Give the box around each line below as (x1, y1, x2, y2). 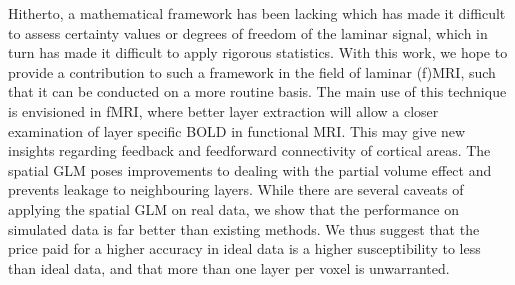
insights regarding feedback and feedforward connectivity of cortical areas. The (8, 140, 491, 161)
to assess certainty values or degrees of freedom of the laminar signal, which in (8, 22, 488, 43)
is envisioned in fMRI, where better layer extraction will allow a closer (8, 100, 439, 121)
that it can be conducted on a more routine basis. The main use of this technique (8, 81, 507, 102)
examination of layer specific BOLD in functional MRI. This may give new (8, 120, 466, 141)
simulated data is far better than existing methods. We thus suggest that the (8, 218, 480, 239)
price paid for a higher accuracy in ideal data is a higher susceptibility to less (8, 238, 481, 259)
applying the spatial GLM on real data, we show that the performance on (8, 198, 459, 219)
